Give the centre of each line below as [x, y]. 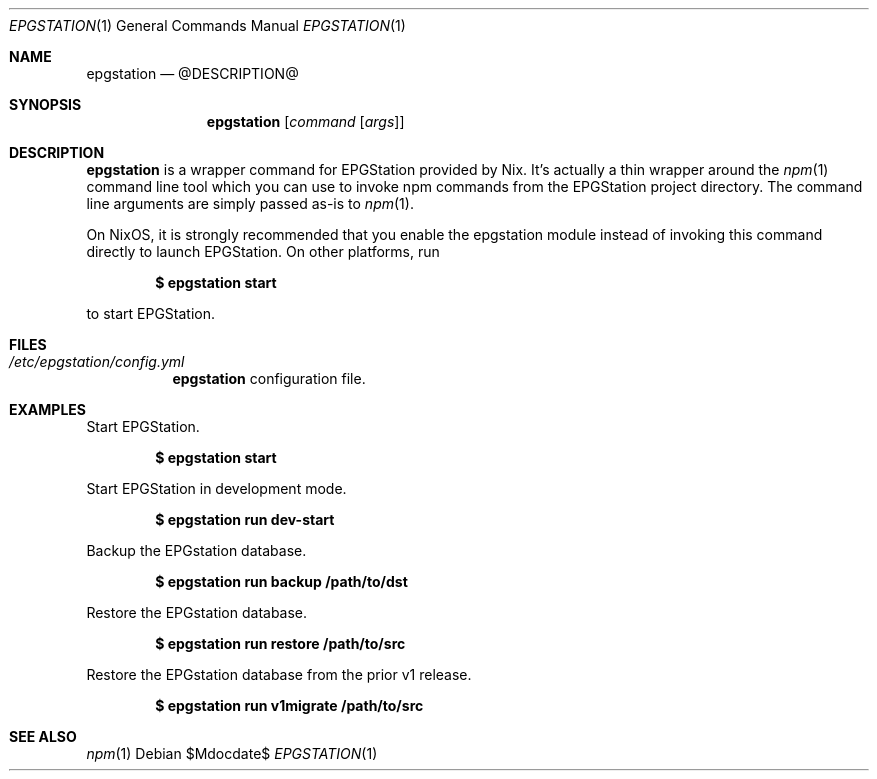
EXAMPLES [47, 409]
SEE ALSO [43, 736]
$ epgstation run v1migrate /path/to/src [289, 705]
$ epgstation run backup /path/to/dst [281, 581]
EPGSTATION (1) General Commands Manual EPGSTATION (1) [207, 25]
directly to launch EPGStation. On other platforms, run [263, 251]
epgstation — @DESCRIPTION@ [192, 73]
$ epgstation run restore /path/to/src [280, 643]
